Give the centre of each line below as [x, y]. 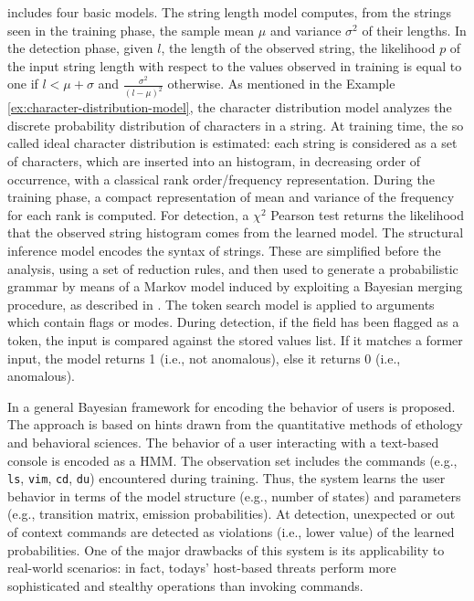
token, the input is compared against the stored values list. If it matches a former [235, 339]
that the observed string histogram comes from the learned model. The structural [236, 232]
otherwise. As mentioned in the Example [281, 84]
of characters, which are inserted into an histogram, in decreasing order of [214, 161]
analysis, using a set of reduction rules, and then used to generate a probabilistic [233, 268]
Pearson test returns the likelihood [367, 214]
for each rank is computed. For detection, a [128, 214]
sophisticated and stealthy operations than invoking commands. [185, 585]
